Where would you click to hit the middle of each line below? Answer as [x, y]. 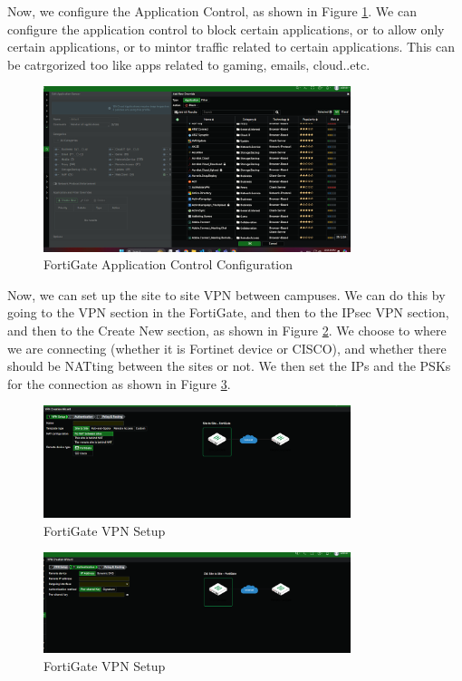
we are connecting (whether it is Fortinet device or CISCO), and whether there [227, 348]
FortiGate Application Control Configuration [168, 264]
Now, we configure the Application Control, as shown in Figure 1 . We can [212, 11]
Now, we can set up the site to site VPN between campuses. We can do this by [226, 294]
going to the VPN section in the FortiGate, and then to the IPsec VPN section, [228, 312]
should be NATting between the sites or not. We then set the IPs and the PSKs [229, 366]
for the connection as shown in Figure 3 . [119, 383]
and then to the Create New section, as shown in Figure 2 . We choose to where [227, 330]
